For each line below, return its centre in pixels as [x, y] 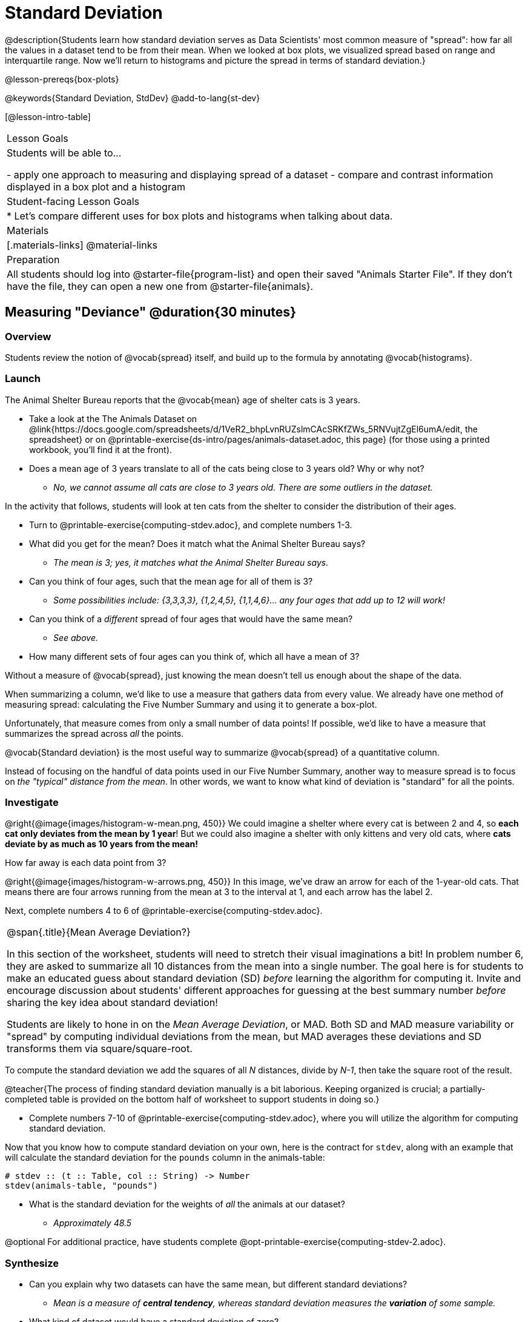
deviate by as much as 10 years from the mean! [101, 844]
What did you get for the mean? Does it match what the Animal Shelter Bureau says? [197, 543]
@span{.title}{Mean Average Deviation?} [99, 932]
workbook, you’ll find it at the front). [101, 449]
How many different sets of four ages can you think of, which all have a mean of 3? [194, 656]
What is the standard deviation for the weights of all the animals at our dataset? [187, 1204]
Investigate [32, 803]
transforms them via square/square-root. [100, 1049]
